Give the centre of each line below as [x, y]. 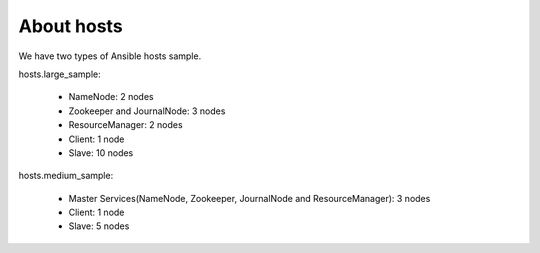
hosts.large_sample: [60, 74]
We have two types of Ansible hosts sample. [110, 56]
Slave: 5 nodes [99, 226]
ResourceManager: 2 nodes [126, 125]
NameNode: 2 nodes [111, 97]
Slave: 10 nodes [101, 152]
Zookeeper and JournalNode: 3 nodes [147, 111]
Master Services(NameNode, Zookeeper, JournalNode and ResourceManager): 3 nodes [249, 198]
